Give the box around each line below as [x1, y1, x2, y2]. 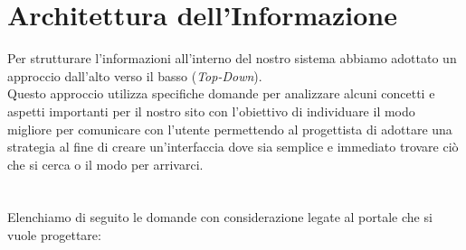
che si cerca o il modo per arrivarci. [7, 154, 204, 173]
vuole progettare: [7, 226, 101, 245]
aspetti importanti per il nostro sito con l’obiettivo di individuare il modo [7, 101, 415, 120]
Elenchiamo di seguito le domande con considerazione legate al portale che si [7, 208, 433, 227]
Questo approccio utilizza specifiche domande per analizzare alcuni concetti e [7, 84, 435, 103]
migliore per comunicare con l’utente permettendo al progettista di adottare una [7, 119, 452, 138]
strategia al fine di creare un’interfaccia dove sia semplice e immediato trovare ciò [7, 137, 459, 156]
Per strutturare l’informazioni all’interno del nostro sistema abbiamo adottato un [7, 49, 457, 68]
